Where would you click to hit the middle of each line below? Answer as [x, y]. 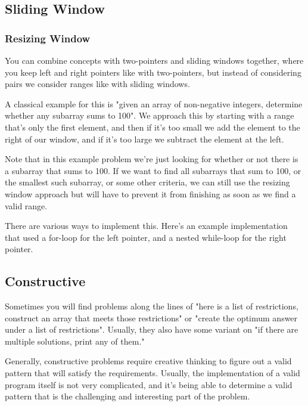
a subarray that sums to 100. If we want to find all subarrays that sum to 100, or [153, 170]
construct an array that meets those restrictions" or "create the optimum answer [151, 317]
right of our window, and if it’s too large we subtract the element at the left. [144, 139]
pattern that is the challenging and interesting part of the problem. [127, 396]
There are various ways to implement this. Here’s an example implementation [146, 226]
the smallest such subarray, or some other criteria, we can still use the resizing [147, 182]
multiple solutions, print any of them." [75, 341]
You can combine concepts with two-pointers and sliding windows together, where [154, 60]
